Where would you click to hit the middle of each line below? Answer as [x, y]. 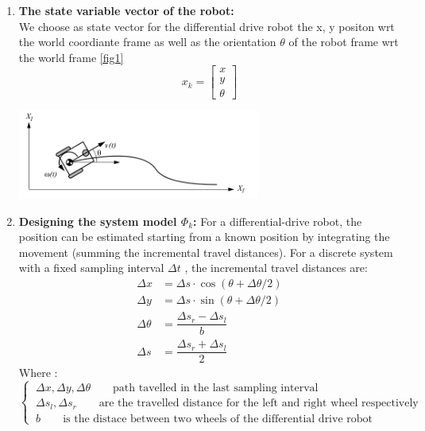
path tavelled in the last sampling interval [216, 388]
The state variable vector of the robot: [126, 10]
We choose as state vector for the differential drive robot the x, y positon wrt [207, 26]
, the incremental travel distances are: [276, 268]
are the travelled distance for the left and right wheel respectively [259, 404]
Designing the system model [98, 221]
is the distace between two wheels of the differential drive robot [218, 419]
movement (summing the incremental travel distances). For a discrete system [206, 252]
